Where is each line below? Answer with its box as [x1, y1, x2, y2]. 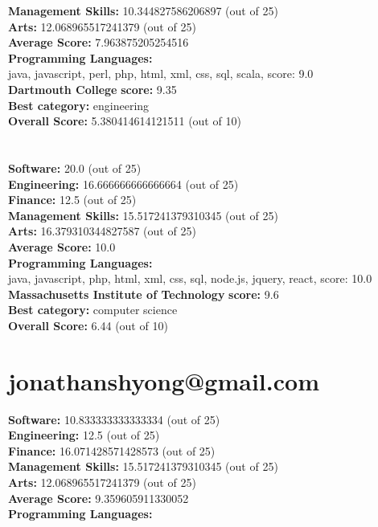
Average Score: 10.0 [8, 238, 116, 255]
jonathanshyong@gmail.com [8, 364, 319, 397]
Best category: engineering [8, 96, 150, 113]
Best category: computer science [8, 301, 178, 318]
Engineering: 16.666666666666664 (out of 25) [8, 175, 239, 192]
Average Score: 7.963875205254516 [8, 34, 189, 51]
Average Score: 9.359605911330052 [8, 489, 189, 506]
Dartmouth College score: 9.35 [8, 80, 177, 97]
